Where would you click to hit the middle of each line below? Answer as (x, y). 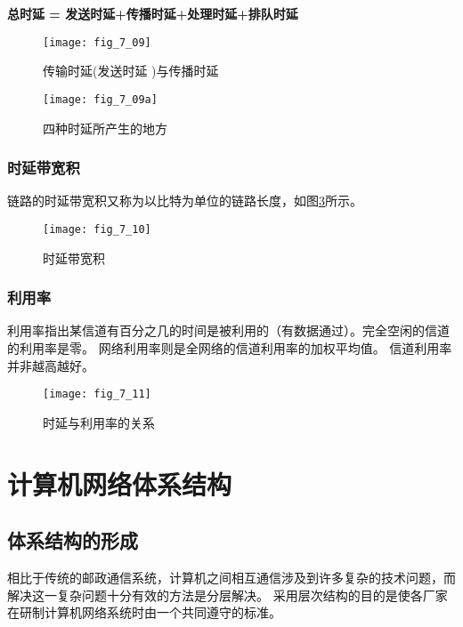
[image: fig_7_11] (97, 394)
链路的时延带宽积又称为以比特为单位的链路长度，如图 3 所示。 (185, 201)
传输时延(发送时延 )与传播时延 (131, 71)
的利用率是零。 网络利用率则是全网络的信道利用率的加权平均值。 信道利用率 (230, 347)
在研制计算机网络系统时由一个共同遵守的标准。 (144, 612)
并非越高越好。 (51, 365)
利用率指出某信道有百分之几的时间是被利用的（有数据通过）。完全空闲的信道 (228, 330)
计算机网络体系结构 (120, 483)
